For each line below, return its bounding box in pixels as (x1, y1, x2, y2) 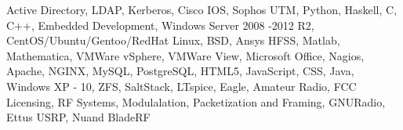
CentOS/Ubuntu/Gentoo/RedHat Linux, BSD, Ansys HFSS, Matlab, (6, 32, 340, 49)
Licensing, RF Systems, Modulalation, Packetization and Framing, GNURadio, (6, 93, 386, 110)
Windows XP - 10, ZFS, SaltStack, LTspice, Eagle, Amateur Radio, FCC (6, 78, 357, 94)
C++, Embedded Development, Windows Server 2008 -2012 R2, (6, 16, 314, 33)
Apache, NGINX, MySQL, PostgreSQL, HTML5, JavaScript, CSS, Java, (6, 63, 354, 79)
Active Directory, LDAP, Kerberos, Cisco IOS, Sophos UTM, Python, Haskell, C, (6, 2, 398, 17)
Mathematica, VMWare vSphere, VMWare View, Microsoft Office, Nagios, (6, 47, 365, 63)
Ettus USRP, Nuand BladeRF (6, 109, 151, 125)
